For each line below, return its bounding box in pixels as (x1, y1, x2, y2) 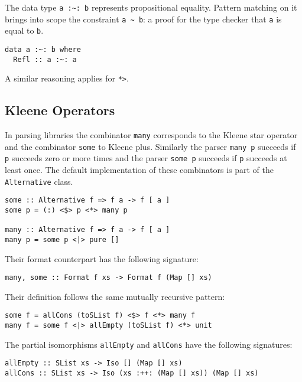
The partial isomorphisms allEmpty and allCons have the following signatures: (5, 338, 293, 350)
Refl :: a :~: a (13, 55, 77, 64)
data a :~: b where (5, 45, 81, 54)
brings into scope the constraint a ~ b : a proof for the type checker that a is (5, 12, 282, 25)
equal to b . (5, 24, 44, 37)
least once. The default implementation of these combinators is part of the (5, 164, 274, 176)
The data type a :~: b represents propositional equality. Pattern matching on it (5, 1, 297, 13)
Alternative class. (5, 175, 73, 187)
